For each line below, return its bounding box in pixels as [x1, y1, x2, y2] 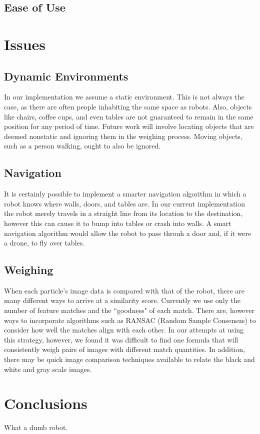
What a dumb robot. [4, 422, 68, 432]
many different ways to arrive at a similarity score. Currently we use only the [4, 295, 241, 305]
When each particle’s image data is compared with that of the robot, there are [4, 285, 244, 295]
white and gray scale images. [4, 363, 92, 374]
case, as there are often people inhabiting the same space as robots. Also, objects [4, 101, 252, 111]
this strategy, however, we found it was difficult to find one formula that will [4, 334, 238, 344]
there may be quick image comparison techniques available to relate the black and [4, 354, 255, 364]
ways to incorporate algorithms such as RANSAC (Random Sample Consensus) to [4, 314, 256, 325]
